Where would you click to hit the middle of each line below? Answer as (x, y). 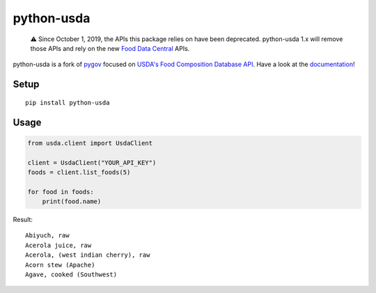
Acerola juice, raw (58, 245)
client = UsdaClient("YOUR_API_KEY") (92, 163)
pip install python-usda (68, 102)
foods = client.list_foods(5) (79, 172)
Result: (23, 220)
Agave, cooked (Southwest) (71, 275)
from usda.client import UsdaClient (90, 143)
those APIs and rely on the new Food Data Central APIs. (110, 48)
